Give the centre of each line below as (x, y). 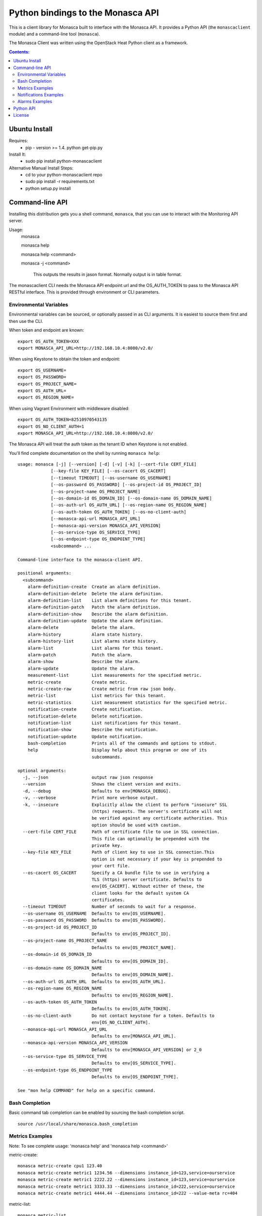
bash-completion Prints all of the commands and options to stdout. (122, 743)
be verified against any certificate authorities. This (159, 818)
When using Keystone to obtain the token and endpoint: (65, 359)
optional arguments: (42, 770)
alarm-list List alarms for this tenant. (95, 648)
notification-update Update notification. (85, 736)
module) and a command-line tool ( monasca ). (55, 34)
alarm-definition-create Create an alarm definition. (94, 587)
